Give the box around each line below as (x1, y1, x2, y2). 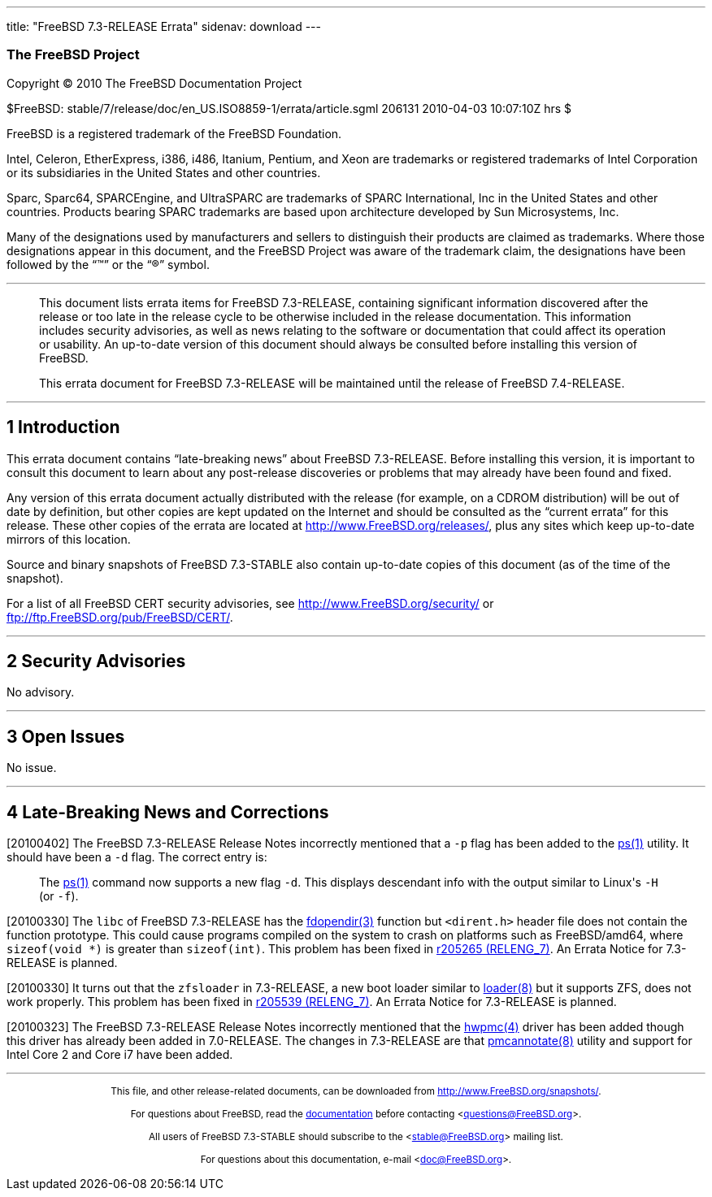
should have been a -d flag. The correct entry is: (7, 850, 267, 865)
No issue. (7, 761, 57, 775)
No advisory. (7, 685, 75, 700)
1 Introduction (7, 417, 120, 438)
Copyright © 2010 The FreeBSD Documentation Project (7, 76, 302, 90)
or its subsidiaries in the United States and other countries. (7, 165, 321, 180)
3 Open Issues (7, 726, 125, 747)
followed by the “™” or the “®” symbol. (7, 257, 210, 271)
